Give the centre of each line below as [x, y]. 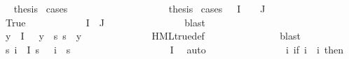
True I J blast [105, 22]
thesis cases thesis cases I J [139, 8]
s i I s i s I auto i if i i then [174, 49]
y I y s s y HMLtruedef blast [153, 36]
